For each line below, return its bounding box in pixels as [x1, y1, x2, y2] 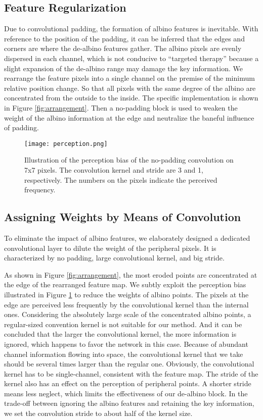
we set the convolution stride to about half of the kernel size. [4, 408, 193, 418]
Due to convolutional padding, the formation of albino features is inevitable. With [4, 23, 258, 34]
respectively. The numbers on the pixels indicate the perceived [24, 174, 217, 185]
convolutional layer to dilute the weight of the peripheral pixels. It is [4, 242, 216, 253]
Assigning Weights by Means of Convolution [4, 209, 241, 225]
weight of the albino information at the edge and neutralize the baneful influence [4, 112, 254, 123]
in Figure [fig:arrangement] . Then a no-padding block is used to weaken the [4, 102, 238, 113]
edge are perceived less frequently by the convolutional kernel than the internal [4, 299, 249, 309]
